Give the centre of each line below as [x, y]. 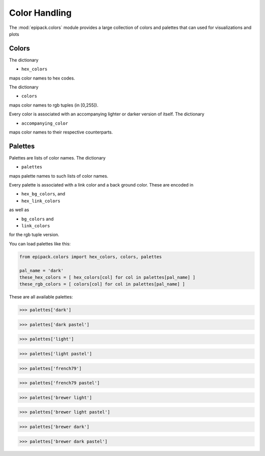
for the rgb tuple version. [34, 235]
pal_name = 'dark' [41, 270]
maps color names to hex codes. [42, 78]
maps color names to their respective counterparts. [61, 132]
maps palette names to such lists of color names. [59, 176]
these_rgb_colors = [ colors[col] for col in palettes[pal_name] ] [102, 284]
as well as [19, 210]
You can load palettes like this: [40, 243]
